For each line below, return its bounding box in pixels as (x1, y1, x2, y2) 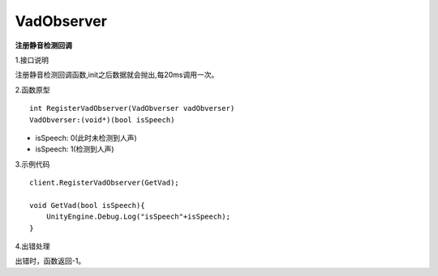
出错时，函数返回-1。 (15, 256, 86, 266)
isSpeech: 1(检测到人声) (35, 144, 114, 154)
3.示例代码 (15, 159, 50, 169)
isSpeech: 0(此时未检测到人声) (35, 133, 137, 142)
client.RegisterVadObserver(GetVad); (29, 178, 180, 188)
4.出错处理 (15, 241, 50, 251)
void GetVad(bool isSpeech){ (29, 201, 145, 210)
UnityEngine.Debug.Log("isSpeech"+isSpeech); (45, 212, 231, 222)
